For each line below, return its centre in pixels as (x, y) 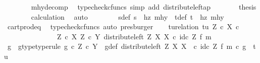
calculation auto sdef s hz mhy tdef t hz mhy (127, 16)
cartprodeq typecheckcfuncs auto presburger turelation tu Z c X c (123, 26)
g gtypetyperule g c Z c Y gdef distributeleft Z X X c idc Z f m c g (127, 46)
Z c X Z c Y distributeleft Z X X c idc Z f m (134, 36)
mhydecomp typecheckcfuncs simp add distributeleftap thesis (144, 7)
